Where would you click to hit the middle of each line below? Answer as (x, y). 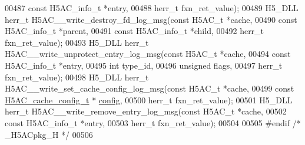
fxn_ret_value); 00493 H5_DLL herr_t (77, 42)
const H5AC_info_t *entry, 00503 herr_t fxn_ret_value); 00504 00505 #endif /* (153, 122)
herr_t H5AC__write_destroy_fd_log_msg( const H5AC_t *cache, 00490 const (151, 19)
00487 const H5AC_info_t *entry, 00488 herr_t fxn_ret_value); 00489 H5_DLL (152, 8)
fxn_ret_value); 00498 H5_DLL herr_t (77, 77)
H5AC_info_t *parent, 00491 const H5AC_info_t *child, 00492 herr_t (135, 31)
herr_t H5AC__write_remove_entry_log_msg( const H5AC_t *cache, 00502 (146, 111)
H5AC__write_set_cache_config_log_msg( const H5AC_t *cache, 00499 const (150, 88)
